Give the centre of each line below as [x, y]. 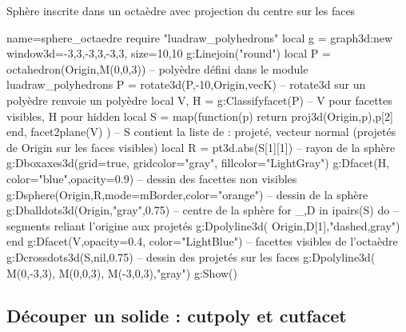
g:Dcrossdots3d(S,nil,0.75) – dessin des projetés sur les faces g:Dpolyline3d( [191, 256]
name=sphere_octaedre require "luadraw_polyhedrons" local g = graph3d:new [200, 37]
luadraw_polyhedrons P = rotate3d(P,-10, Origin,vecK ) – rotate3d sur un [186, 84]
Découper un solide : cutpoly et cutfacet [177, 316]
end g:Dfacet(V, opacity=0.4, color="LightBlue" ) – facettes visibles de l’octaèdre [202, 241]
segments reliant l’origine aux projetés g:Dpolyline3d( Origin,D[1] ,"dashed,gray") [203, 225]
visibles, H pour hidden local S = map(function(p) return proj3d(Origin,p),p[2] [200, 116]
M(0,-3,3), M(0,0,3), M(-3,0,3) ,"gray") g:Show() [122, 272]
